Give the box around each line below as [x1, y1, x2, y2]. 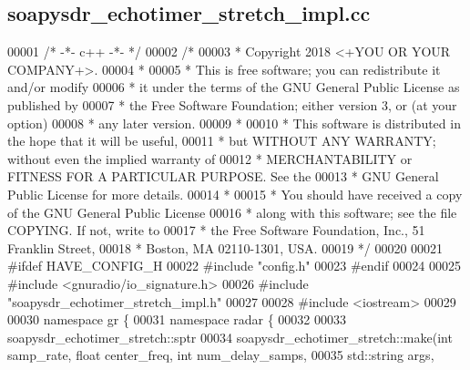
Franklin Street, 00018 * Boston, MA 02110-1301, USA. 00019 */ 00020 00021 [7, 238, 444, 257]
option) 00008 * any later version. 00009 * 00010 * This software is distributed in [7, 113, 461, 132]
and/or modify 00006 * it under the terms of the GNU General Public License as [7, 77, 460, 97]
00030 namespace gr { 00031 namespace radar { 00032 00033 [7, 310, 347, 329]
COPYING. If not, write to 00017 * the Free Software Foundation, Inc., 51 [7, 221, 425, 240]
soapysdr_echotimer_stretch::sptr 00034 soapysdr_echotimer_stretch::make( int [7, 327, 453, 346]
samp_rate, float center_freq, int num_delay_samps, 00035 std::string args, [7, 345, 434, 365]
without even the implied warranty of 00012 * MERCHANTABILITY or [7, 149, 413, 168]
